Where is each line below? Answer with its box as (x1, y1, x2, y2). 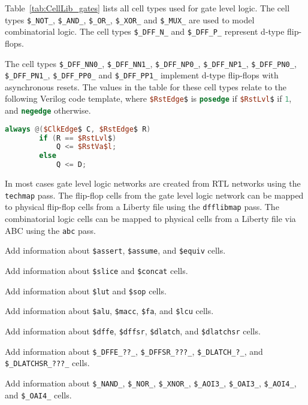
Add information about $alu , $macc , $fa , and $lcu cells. (5, 304, 214, 317)
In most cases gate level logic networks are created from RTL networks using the (5, 177, 301, 190)
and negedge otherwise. (5, 104, 91, 117)
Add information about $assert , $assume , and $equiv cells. (5, 244, 226, 257)
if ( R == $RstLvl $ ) (39, 133, 117, 142)
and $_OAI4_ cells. (5, 388, 72, 401)
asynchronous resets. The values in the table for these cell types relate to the (5, 80, 287, 93)
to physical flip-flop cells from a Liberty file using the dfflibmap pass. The (5, 200, 279, 213)
